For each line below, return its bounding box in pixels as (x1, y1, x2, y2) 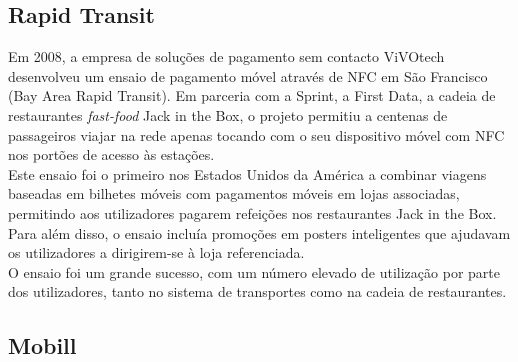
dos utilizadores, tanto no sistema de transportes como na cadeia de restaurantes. (8, 281, 507, 302)
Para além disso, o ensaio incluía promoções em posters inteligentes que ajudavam (8, 222, 511, 243)
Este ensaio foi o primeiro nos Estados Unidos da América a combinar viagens (8, 163, 487, 184)
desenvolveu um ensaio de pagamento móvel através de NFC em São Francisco (8, 65, 488, 86)
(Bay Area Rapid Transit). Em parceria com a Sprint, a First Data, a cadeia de (8, 85, 496, 106)
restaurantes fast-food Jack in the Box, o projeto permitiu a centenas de (8, 104, 448, 125)
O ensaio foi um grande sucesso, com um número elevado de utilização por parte (8, 261, 500, 282)
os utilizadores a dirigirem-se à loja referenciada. (8, 242, 305, 263)
